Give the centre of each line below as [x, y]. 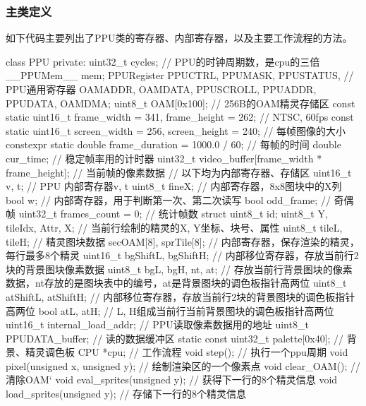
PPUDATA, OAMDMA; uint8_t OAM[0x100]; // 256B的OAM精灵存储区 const [181, 103]
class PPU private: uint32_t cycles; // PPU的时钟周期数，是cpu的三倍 [163, 61]
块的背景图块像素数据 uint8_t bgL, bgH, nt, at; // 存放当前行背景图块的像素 [179, 269]
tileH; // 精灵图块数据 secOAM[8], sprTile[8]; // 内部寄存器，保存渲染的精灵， [183, 241]
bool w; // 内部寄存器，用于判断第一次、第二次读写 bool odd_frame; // [168, 199]
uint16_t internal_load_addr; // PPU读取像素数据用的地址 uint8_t [157, 324]
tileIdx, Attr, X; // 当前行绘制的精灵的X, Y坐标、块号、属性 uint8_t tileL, [174, 227]
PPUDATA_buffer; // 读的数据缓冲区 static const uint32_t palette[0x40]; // [175, 338]
